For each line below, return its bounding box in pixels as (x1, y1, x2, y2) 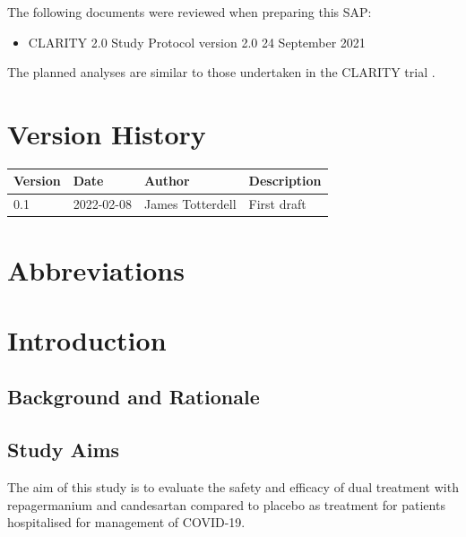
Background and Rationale (7, 383, 260, 411)
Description (248, 171, 322, 190)
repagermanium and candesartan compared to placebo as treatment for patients (7, 495, 445, 514)
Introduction (7, 321, 167, 358)
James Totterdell (143, 195, 237, 213)
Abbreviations (7, 251, 185, 288)
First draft (248, 195, 306, 213)
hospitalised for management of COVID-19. (7, 513, 246, 532)
